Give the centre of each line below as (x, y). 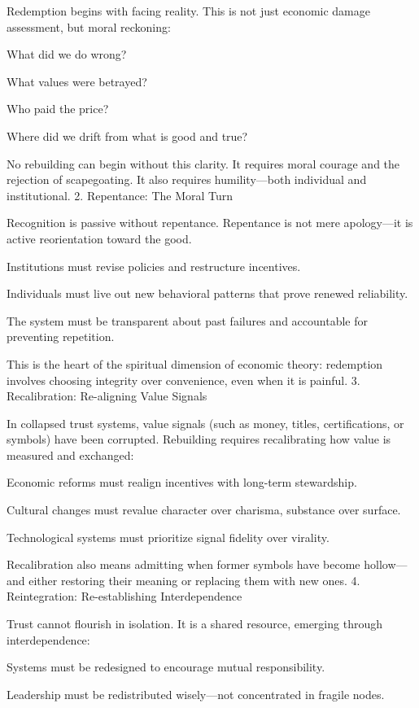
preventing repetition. (61, 337)
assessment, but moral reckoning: (89, 26)
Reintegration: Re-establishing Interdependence (124, 596)
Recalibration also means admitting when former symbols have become (183, 564)
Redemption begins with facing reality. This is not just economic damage (188, 11)
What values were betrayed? (77, 81)
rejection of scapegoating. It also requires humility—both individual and (187, 179)
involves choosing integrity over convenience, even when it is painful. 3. (183, 380)
